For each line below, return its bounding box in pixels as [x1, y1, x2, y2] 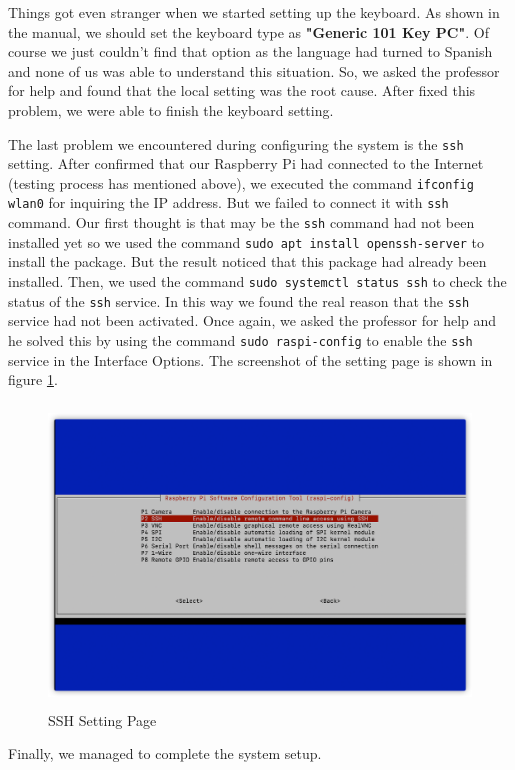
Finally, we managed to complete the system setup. [8, 743, 322, 764]
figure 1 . [8, 369, 58, 390]
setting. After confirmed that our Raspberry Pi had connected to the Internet [8, 153, 484, 174]
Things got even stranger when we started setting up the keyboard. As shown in [8, 2, 500, 22]
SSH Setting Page [48, 709, 157, 730]
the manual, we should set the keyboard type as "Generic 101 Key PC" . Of [8, 21, 489, 42]
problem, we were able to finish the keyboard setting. [8, 99, 334, 120]
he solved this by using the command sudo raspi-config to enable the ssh [8, 329, 473, 350]
